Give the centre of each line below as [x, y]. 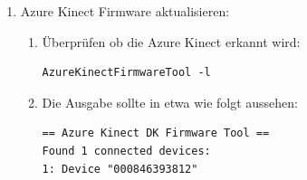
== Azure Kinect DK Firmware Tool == [156, 133]
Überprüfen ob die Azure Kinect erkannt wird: [171, 41]
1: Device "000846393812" [120, 169]
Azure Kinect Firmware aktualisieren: [125, 11]
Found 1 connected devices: [126, 151]
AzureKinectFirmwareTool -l [126, 73]
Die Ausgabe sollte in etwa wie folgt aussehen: [170, 102]
